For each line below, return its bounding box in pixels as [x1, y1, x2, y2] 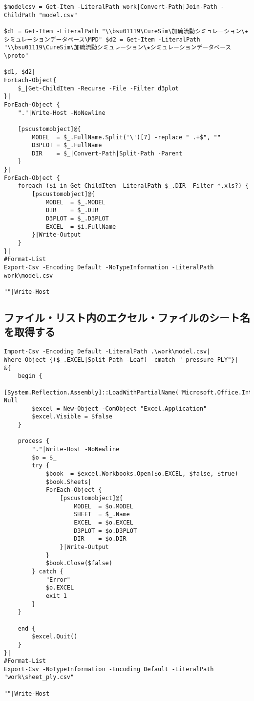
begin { [18, 372, 42, 380]
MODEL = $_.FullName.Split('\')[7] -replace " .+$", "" [32, 133, 221, 141]
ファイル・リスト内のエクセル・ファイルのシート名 [4, 310, 250, 325]
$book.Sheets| [45, 478, 91, 485]
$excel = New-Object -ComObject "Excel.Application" [32, 405, 207, 412]
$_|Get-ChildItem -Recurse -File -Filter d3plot [18, 85, 179, 92]
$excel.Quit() [32, 633, 78, 640]
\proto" [4, 52, 29, 59]
